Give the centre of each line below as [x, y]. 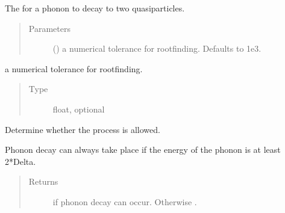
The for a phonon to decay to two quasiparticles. [95, 8]
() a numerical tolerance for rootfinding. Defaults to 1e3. [157, 48]
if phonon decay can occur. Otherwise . [125, 201]
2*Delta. [20, 161]
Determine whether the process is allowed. [83, 129]
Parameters [49, 28]
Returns [43, 181]
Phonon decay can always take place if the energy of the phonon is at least [143, 150]
